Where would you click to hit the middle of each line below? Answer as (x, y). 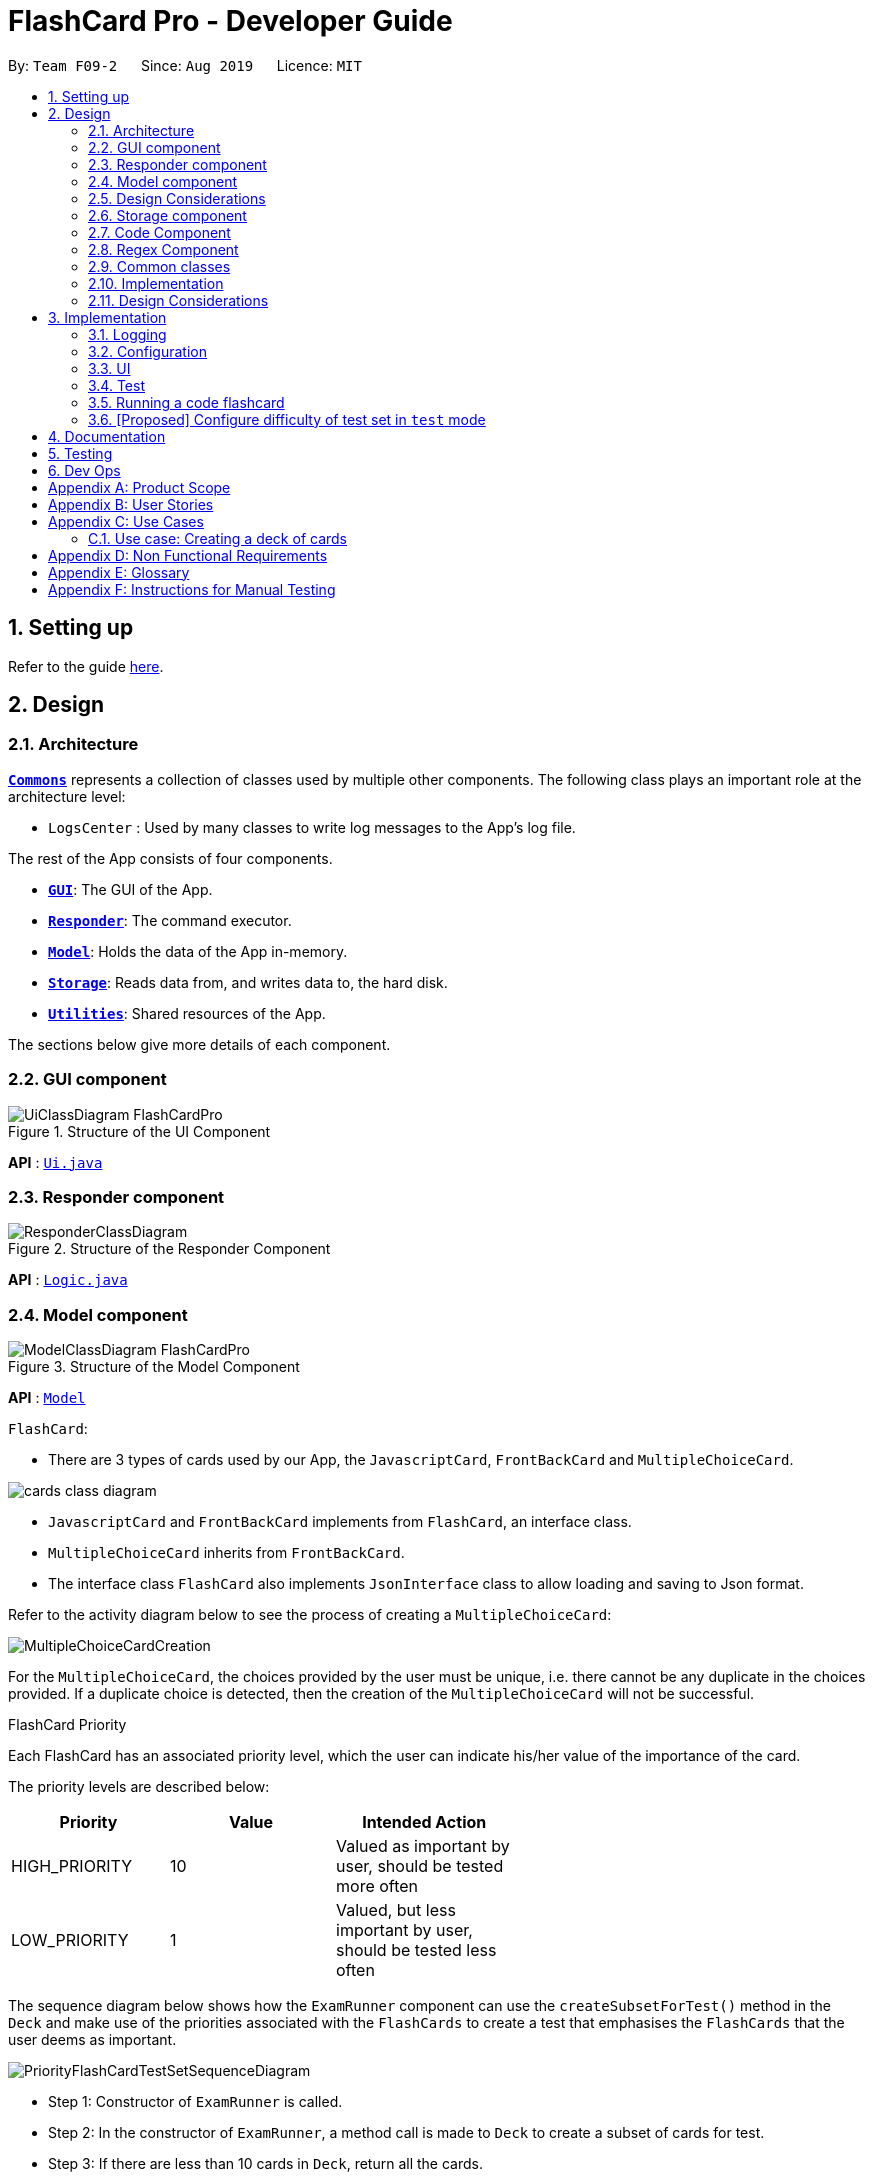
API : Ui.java (55, 1162)
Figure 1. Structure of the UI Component (139, 1131)
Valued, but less (396, 1910)
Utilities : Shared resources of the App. (187, 1013)
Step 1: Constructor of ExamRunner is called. (195, 2102)
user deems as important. (92, 2040)
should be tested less (416, 1950)
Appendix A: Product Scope (139, 487)
